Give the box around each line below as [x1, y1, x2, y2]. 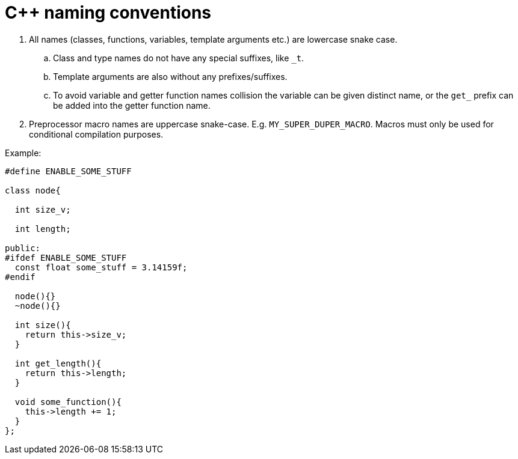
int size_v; [14, 204, 71, 214]
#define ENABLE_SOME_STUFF [5, 166, 132, 176]
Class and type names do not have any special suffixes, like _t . [53, 52, 304, 63]
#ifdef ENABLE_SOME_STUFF [5, 252, 127, 263]
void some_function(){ [14, 397, 122, 407]
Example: [5, 147, 42, 158]
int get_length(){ [14, 358, 102, 368]
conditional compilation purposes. [29, 129, 164, 139]
